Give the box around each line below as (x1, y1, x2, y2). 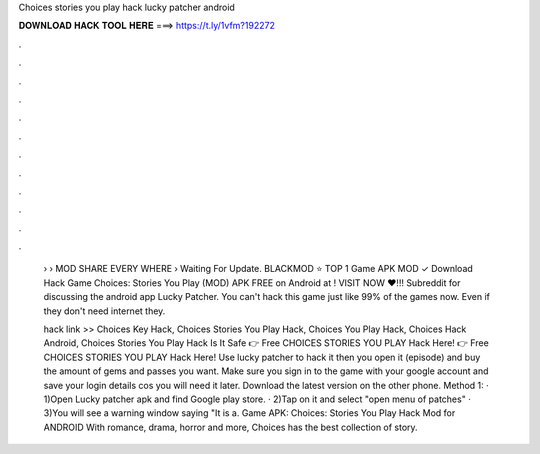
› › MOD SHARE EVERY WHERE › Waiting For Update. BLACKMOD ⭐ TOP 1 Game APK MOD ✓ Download (43, 263, 474, 275)
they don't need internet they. (43, 305, 166, 317)
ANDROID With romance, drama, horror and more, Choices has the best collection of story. (43, 421, 419, 433)
